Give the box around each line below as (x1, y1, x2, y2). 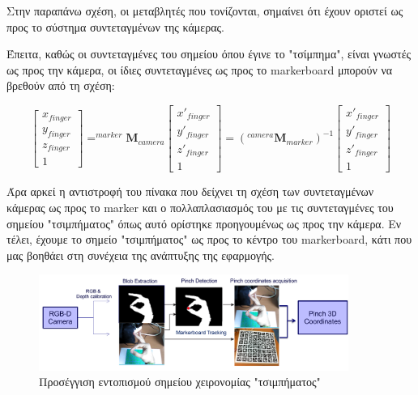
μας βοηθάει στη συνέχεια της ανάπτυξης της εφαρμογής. (6, 246, 275, 263)
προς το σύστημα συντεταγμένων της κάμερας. (6, 18, 224, 35)
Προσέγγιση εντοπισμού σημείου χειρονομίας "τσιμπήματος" (39, 373, 321, 390)
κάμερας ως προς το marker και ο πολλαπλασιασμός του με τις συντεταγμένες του (6, 199, 394, 216)
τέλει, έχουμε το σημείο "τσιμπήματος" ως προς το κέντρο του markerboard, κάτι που (6, 231, 412, 248)
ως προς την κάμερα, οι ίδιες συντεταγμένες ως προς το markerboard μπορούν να (6, 61, 393, 78)
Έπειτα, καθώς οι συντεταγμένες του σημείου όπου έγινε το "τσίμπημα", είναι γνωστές (6, 45, 412, 62)
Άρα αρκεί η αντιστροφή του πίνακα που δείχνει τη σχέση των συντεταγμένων (6, 183, 374, 200)
